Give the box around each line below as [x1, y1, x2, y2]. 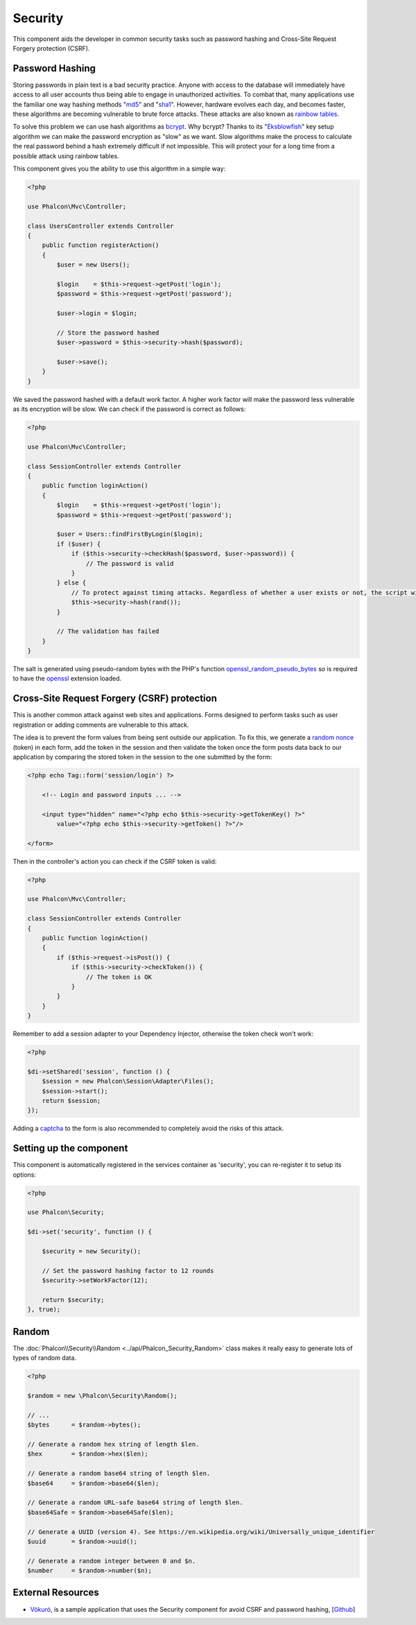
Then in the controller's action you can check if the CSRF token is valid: [12, 857, 217, 866]
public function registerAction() [42, 242, 159, 249]
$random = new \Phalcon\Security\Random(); [27, 1392, 178, 1400]
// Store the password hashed [56, 328, 159, 337]
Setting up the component [12, 1143, 128, 1154]
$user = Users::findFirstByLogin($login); [56, 530, 204, 538]
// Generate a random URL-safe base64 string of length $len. [27, 1499, 243, 1506]
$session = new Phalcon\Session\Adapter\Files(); [42, 1077, 214, 1086]
